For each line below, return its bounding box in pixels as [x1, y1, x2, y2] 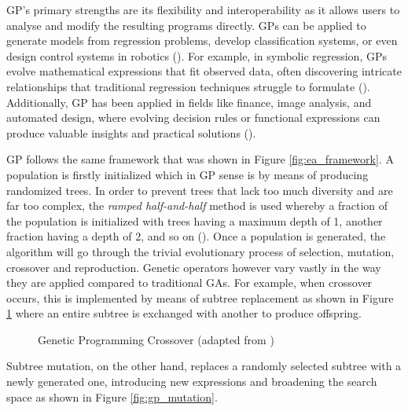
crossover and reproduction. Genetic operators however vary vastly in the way [6, 259, 381, 275]
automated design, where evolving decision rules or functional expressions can [6, 109, 380, 126]
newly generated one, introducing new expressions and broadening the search [6, 373, 377, 390]
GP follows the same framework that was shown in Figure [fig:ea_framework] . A [6, 151, 394, 167]
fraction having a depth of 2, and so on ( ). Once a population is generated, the [6, 228, 386, 244]
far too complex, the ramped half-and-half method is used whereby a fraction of [6, 197, 388, 214]
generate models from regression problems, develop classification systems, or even [6, 32, 398, 49]
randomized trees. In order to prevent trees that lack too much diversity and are [6, 182, 393, 198]
